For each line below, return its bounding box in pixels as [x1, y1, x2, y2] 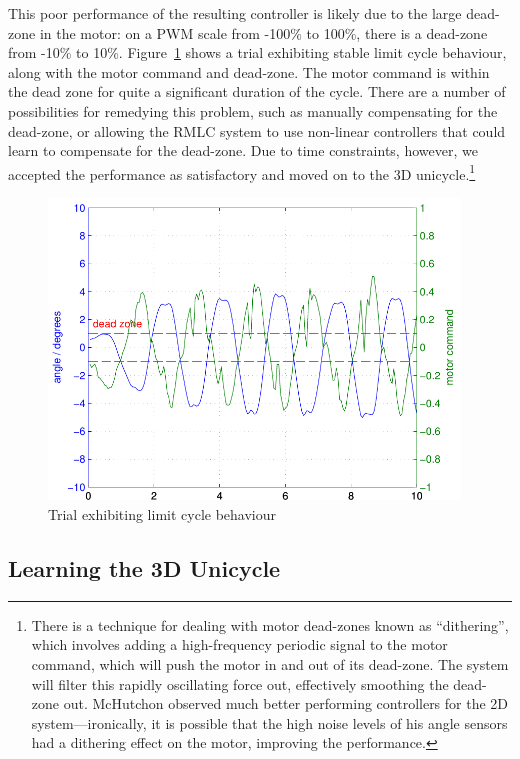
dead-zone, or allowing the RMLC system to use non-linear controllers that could [8, 120, 506, 141]
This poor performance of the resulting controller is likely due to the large [8, 3, 462, 23]
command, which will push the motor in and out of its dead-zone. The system [31, 653, 509, 674]
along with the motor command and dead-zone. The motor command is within [8, 61, 490, 82]
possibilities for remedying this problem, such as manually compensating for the [8, 100, 498, 121]
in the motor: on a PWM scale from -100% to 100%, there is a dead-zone [39, 22, 488, 43]
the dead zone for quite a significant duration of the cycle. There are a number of [8, 81, 506, 102]
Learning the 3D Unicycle [8, 552, 281, 583]
